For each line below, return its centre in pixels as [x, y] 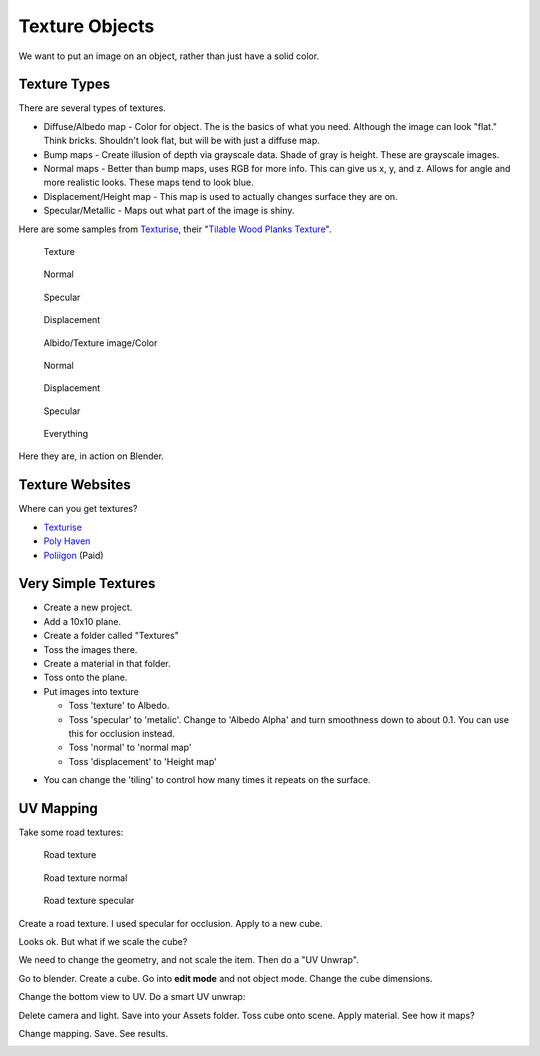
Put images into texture [91, 691]
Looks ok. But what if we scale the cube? [103, 942]
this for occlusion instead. [121, 733]
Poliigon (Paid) [73, 555]
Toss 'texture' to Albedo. [119, 706]
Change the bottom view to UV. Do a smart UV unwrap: [132, 997]
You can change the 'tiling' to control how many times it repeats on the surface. [207, 780]
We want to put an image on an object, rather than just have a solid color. [169, 56]
